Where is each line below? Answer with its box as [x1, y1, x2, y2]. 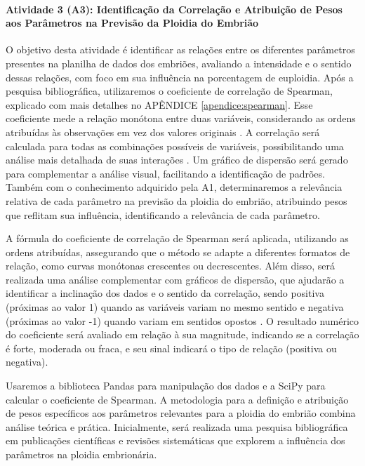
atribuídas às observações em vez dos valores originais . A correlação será [6, 124, 320, 139]
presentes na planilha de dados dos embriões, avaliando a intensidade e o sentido [6, 55, 352, 70]
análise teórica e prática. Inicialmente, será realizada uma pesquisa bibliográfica [6, 419, 348, 434]
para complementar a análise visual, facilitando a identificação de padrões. [6, 166, 325, 180]
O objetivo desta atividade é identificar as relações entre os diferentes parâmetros [6, 42, 355, 57]
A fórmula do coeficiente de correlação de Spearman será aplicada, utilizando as [6, 231, 349, 246]
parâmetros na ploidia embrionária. [6, 447, 157, 462]
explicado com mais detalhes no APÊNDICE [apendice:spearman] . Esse [6, 97, 313, 112]
